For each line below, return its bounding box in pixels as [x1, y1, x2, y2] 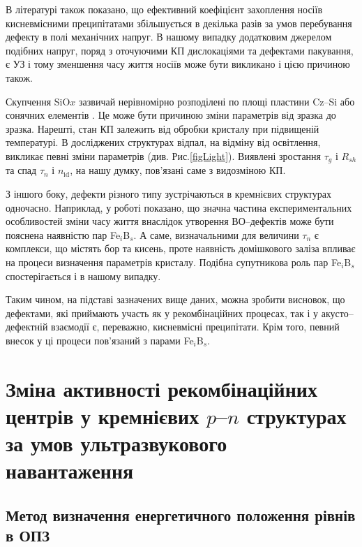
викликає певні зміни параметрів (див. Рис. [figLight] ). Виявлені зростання [6, 148, 322, 163]
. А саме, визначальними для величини [133, 227, 299, 242]
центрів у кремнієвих [6, 401, 199, 430]
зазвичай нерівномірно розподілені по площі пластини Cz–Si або [79, 94, 355, 108]
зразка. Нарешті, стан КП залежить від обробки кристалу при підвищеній [6, 121, 319, 136]
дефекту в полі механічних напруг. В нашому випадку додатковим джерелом [6, 29, 332, 44]
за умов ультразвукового [6, 429, 227, 458]
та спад [6, 163, 37, 177]
